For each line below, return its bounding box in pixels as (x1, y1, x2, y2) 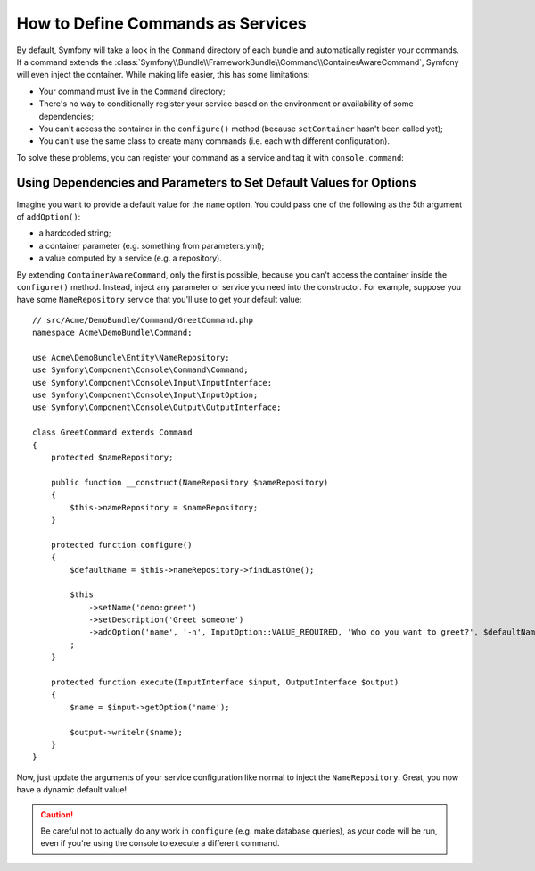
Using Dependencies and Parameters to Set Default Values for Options (16, 175, 416, 191)
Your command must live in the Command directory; (38, 86, 226, 96)
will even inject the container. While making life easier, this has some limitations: (16, 70, 310, 80)
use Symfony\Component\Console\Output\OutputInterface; (32, 402, 282, 412)
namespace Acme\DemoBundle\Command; (32, 328, 193, 338)
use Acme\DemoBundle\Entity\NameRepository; (32, 353, 231, 362)
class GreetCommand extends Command (32, 427, 193, 437)
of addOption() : (16, 211, 81, 222)
